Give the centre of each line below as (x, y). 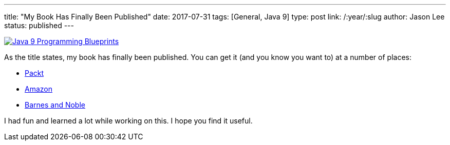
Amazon (39, 89)
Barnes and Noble (55, 105)
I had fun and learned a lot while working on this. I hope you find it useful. (128, 121)
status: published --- (39, 25)
